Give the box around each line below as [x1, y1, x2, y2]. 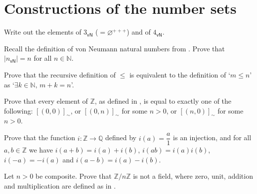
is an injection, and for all [173, 132, 252, 143]
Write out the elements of [4, 27, 82, 37]
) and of [127, 27, 151, 37]
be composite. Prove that [35, 171, 112, 181]
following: [4, 105, 33, 116]
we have [29, 145, 53, 155]
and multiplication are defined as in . [4, 180, 116, 191]
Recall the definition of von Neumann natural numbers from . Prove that [4, 43, 225, 53]
